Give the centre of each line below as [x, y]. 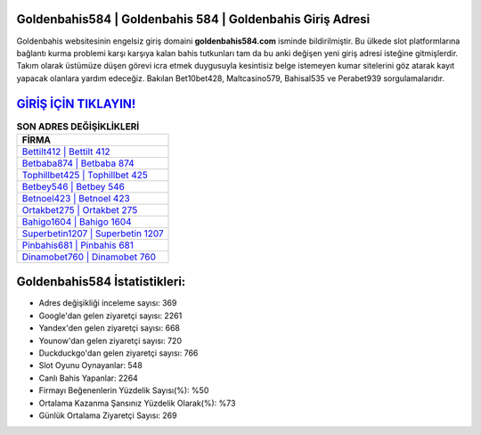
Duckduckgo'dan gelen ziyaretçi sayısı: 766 [118, 353]
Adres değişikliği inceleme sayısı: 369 [108, 303]
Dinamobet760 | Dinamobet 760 [89, 257]
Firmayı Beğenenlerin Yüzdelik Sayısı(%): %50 [124, 390]
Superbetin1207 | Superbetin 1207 [93, 234]
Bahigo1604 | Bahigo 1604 [77, 221]
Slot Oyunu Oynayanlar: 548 [90, 365]
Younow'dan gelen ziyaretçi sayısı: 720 [110, 341]
